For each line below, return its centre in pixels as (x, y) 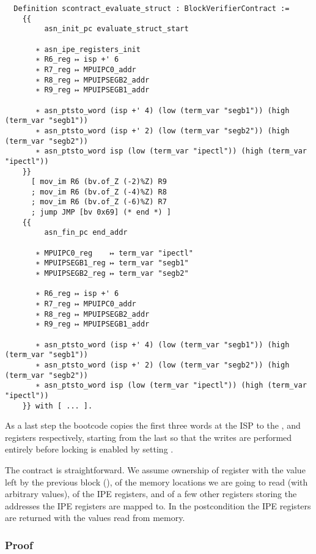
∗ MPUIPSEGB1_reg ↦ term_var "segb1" (112, 263)
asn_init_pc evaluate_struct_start (116, 29)
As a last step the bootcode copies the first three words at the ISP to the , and (153, 425)
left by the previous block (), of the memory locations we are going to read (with (156, 482)
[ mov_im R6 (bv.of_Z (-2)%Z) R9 (99, 182)
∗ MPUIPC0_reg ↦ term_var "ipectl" (114, 253)
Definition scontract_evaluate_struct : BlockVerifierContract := (152, 9)
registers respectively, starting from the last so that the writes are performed (149, 437)
